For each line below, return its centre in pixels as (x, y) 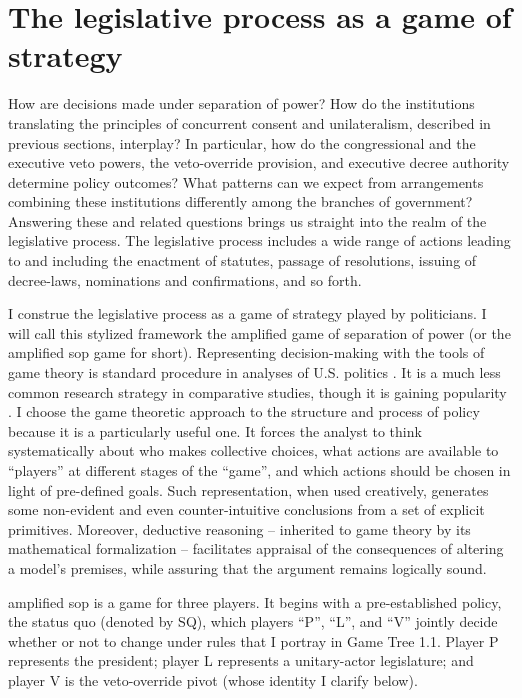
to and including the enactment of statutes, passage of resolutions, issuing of (242, 260)
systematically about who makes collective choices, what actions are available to (253, 450)
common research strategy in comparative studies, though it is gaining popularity (257, 391)
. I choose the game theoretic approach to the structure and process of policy (244, 411)
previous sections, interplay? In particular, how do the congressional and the (242, 142)
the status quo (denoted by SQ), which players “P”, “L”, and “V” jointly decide (253, 621)
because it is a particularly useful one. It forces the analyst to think (215, 430)
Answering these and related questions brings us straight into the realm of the (247, 220)
